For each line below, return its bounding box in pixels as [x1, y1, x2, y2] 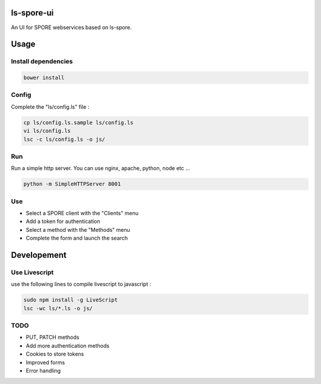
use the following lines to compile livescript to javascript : [11, 281, 152, 288]
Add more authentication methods [26, 342, 110, 349]
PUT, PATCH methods [26, 333, 80, 341]
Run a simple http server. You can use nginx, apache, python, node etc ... [11, 165, 190, 172]
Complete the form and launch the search [26, 235, 128, 242]
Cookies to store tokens [26, 351, 84, 358]
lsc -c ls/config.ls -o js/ [23, 136, 105, 143]
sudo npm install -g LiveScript [23, 297, 118, 303]
